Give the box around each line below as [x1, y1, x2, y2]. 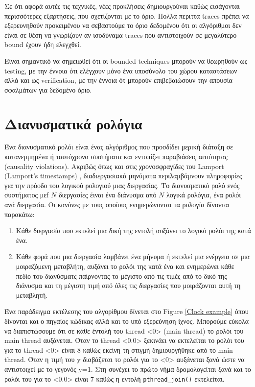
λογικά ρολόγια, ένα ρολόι [166, 190, 241, 200]
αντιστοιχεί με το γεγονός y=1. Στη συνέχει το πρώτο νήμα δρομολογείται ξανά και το [4, 363, 251, 374]
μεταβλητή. [16, 290, 48, 300]
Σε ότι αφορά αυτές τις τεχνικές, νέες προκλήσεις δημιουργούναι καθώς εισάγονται [4, 1, 240, 11]
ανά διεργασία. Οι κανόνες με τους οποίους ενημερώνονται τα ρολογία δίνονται [4, 199, 230, 210]
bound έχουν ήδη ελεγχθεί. [4, 39, 81, 49]
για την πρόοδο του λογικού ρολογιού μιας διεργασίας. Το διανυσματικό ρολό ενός [4, 180, 240, 190]
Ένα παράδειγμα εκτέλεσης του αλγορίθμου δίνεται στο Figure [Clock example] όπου [4, 306, 249, 316]
